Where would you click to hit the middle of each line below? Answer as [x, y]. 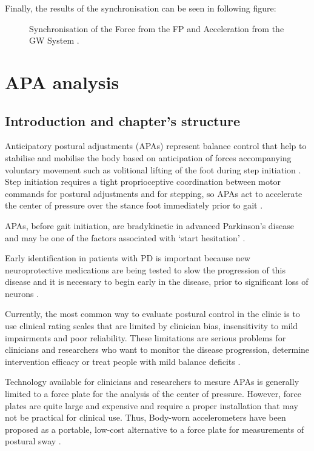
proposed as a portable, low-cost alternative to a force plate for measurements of [155, 429]
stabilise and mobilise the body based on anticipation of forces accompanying [148, 157]
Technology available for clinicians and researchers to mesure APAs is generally [152, 382]
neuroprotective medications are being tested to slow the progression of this [145, 269]
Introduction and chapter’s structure [122, 120]
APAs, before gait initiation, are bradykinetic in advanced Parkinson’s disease [149, 225]
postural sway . [33, 441]
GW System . [54, 40]
